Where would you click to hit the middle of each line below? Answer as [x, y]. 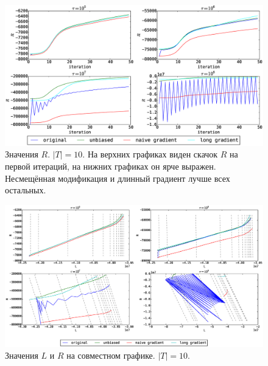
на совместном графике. [111, 355]
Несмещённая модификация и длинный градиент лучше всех [118, 178]
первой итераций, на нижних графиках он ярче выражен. [111, 166]
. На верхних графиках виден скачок [150, 154]
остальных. [26, 190]
